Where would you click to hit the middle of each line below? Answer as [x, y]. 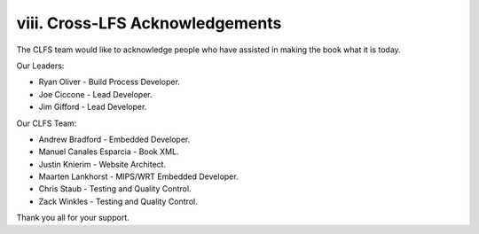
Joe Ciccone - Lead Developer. [95, 94]
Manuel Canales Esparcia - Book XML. [109, 152]
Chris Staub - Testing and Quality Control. [115, 189]
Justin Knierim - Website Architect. [102, 164]
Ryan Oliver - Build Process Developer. [110, 82]
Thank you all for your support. [73, 218]
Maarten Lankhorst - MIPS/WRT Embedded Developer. [138, 176]
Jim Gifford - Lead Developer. [93, 107]
